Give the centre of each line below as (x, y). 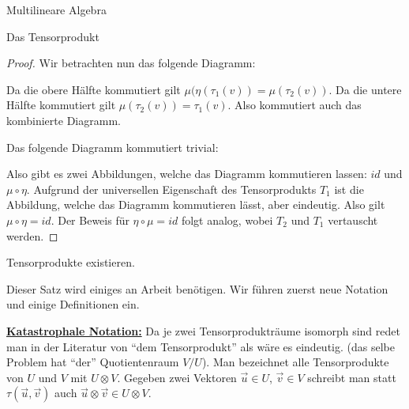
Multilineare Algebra (56, 9)
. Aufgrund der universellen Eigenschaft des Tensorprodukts (171, 189)
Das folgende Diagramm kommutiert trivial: (113, 147)
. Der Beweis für (90, 220)
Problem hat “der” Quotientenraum (93, 362)
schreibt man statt (352, 377)
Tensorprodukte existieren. (71, 262)
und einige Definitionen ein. (73, 304)
